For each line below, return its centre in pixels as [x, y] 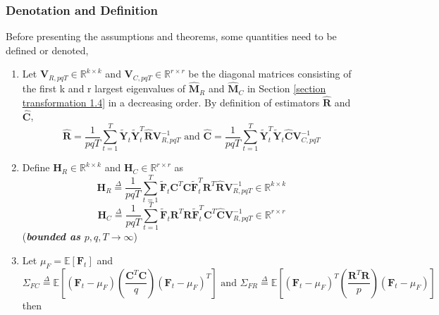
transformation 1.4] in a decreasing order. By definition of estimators [171, 102]
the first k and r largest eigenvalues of [104, 88]
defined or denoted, [47, 50]
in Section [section [286, 88]
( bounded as [51, 236]
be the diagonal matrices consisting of [270, 74]
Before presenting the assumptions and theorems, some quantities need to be [171, 36]
